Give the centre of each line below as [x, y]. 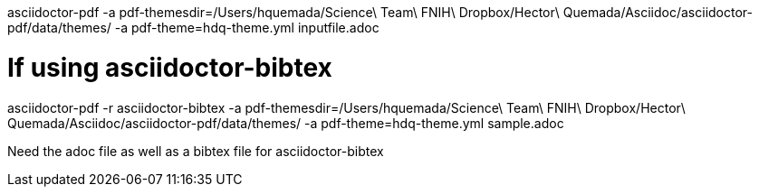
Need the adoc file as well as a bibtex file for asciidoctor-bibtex [196, 151]
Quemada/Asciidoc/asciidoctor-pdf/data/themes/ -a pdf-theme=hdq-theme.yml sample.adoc [286, 123]
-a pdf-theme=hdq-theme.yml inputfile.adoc [247, 28]
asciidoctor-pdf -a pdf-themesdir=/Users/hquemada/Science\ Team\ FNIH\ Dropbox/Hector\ [283, 12]
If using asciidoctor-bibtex [170, 67]
